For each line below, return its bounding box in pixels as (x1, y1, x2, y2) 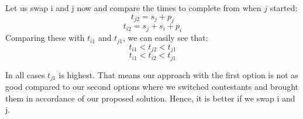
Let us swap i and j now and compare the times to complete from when (5, 2, 261, 13)
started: (270, 2, 298, 13)
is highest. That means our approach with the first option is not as (58, 68, 298, 80)
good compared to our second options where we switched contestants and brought (5, 80, 299, 92)
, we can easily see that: (122, 32, 208, 44)
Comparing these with (5, 32, 85, 44)
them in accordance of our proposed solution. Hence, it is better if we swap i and (5, 92, 295, 104)
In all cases (5, 68, 45, 80)
